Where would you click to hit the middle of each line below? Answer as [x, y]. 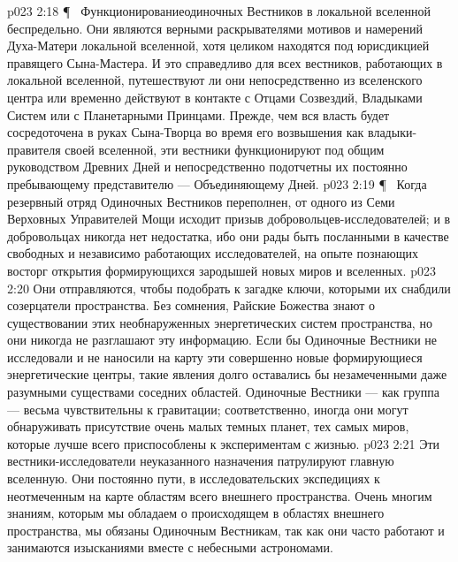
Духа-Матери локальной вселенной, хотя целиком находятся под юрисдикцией [218, 46]
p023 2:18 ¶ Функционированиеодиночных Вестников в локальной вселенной [219, 11]
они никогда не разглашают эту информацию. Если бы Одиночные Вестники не [222, 340]
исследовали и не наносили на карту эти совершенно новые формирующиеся [215, 357]
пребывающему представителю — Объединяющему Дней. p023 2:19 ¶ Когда [217, 183]
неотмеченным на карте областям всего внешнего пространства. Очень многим [220, 495]
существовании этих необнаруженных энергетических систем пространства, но [220, 322]
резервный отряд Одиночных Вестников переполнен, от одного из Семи [201, 201]
